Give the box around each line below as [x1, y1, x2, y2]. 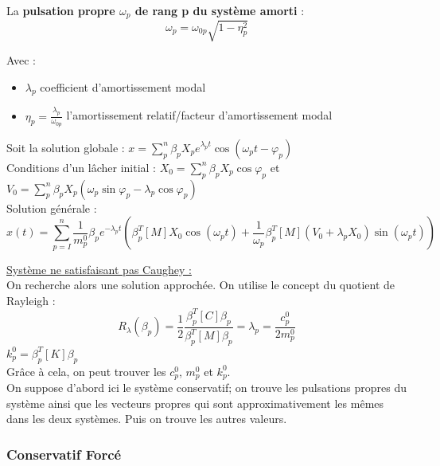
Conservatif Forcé [6, 444, 122, 464]
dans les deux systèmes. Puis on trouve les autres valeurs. [6, 410, 287, 427]
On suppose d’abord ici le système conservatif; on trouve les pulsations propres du [6, 379, 407, 396]
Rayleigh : [6, 292, 56, 308]
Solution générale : [6, 199, 97, 216]
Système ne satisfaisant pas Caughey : [6, 260, 192, 277]
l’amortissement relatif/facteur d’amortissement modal [66, 107, 333, 123]
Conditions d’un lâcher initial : [6, 159, 156, 175]
